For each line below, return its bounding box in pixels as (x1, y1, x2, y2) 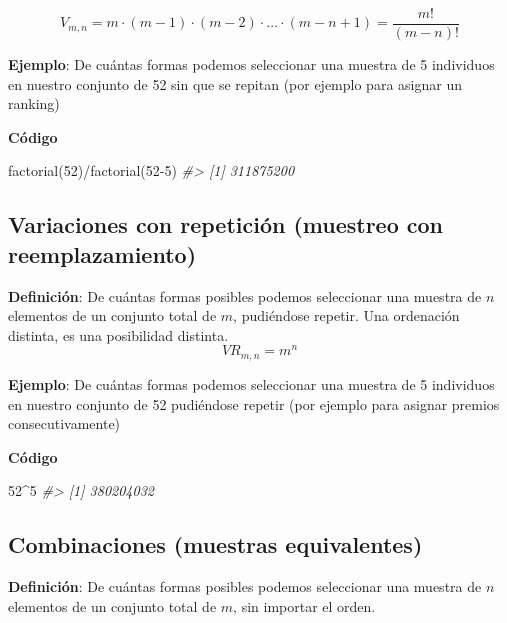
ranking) (8, 93, 60, 114)
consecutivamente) (8, 413, 121, 434)
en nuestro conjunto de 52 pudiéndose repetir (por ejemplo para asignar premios (8, 393, 500, 414)
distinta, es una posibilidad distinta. (8, 324, 229, 345)
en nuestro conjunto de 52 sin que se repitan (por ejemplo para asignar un (8, 73, 462, 94)
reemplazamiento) (8, 238, 197, 269)
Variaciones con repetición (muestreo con (8, 209, 444, 240)
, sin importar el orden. (233, 595, 376, 616)
